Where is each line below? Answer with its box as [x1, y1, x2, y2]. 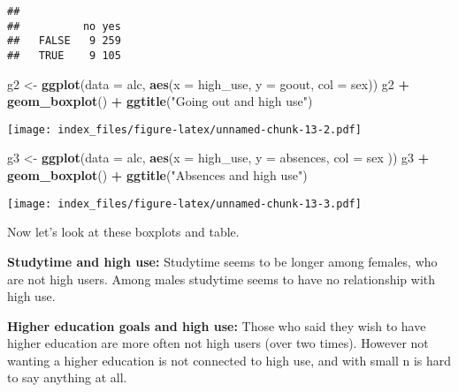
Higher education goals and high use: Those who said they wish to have [7, 316, 426, 335]
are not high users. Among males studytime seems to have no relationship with [7, 269, 436, 288]
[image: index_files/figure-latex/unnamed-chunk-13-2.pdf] [7, 123, 362, 136]
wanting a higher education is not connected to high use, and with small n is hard [7, 351, 452, 369]
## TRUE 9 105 [7, 49, 121, 62]
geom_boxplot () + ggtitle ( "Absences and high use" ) [7, 166, 308, 185]
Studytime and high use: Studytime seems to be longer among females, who [7, 252, 438, 270]
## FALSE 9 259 [7, 34, 121, 48]
